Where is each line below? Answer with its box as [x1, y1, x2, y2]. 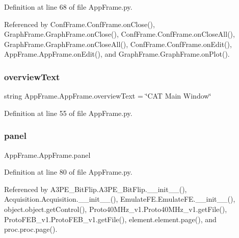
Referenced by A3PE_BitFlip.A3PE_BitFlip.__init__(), [4, 183, 187, 194]
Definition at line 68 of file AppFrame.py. [4, 2, 132, 12]
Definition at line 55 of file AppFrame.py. [4, 107, 132, 118]
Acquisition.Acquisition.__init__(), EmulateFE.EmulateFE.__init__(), [4, 194, 235, 204]
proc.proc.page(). [4, 224, 58, 234]
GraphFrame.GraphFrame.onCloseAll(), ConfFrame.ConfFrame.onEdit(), [4, 38, 232, 49]
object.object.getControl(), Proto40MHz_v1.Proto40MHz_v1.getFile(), [4, 203, 227, 214]
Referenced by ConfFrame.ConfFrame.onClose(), [4, 18, 155, 29]
